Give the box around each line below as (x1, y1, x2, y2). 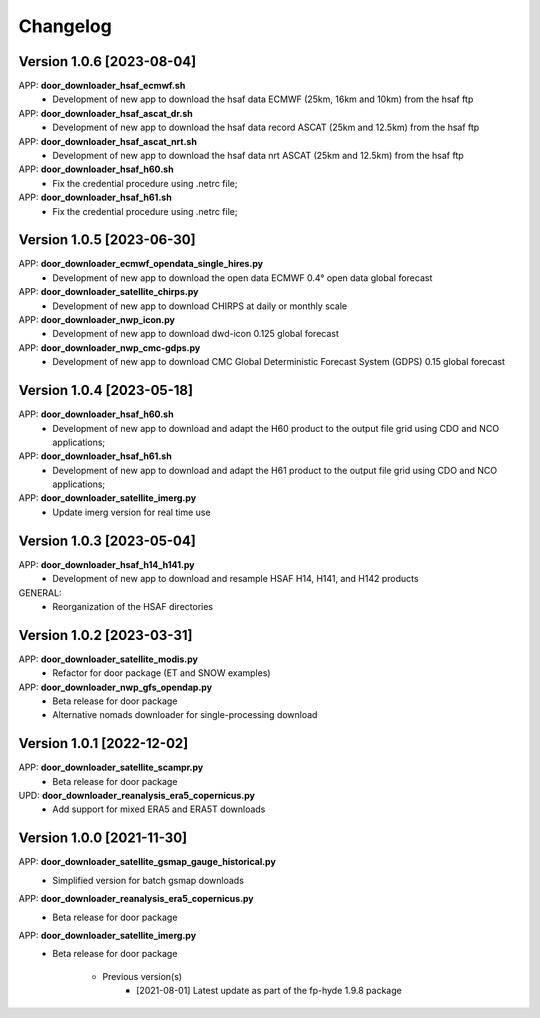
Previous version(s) (102, 970, 183, 982)
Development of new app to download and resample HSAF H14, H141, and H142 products (52, 573, 419, 585)
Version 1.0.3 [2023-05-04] (18, 532, 197, 549)
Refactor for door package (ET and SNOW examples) (52, 667, 271, 679)
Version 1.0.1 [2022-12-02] (18, 735, 189, 752)
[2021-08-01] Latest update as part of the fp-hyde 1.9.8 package (136, 985, 402, 997)
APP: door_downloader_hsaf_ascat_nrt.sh (18, 135, 197, 147)
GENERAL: (18, 586, 62, 599)
